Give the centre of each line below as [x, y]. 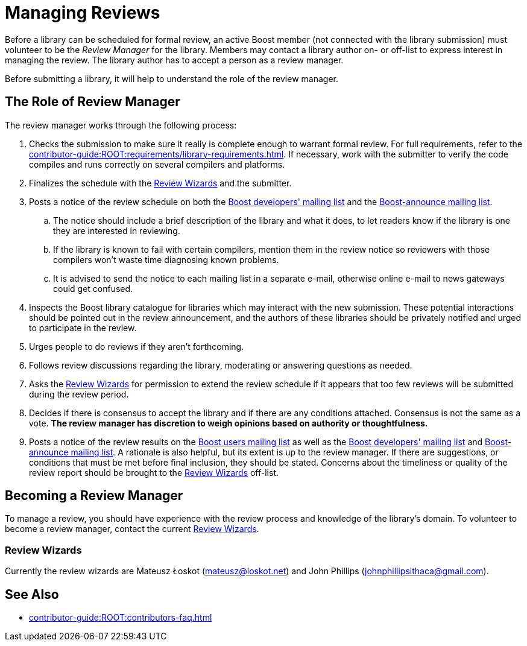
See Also [32, 594]
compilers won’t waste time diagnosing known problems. [166, 259]
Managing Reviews [83, 13]
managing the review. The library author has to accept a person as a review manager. [174, 60]
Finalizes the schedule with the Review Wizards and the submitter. [160, 183]
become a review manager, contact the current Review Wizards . [132, 529]
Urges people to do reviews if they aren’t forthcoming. [137, 346]
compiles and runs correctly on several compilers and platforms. [157, 164]
